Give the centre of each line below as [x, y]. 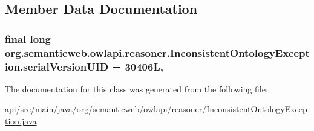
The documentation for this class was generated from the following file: [136, 88]
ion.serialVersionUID [57, 66]
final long [28, 38]
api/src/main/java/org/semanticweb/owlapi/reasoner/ [106, 109]
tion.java [21, 121]
